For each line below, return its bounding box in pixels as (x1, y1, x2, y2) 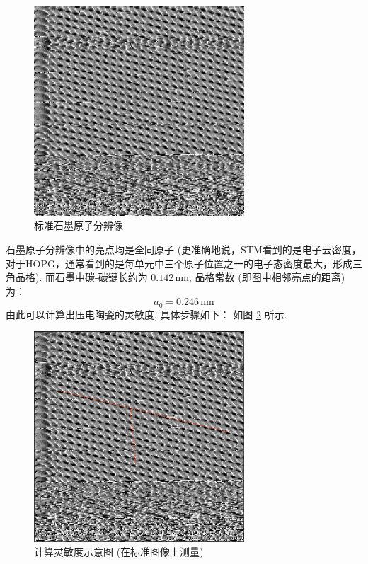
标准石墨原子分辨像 (34, 218, 123, 233)
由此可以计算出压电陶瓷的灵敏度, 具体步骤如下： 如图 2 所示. (6, 306, 287, 321)
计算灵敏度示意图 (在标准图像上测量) (34, 544, 204, 559)
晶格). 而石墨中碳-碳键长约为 (15, 270, 148, 284)
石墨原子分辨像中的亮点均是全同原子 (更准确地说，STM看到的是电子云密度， (6, 241, 362, 256)
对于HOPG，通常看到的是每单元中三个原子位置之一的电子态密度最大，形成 (6, 255, 352, 270)
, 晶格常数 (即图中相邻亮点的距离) (189, 270, 345, 284)
